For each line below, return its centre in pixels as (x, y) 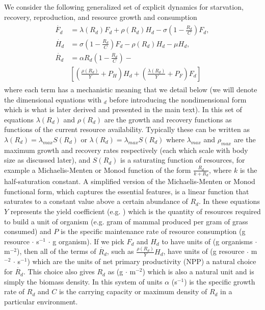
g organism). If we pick (88, 241)
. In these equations (229, 201)
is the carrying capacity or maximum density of (133, 291)
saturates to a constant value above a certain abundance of (96, 201)
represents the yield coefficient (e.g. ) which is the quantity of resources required (136, 211)
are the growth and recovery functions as (168, 119)
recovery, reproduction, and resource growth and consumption (101, 17)
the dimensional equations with (53, 99)
